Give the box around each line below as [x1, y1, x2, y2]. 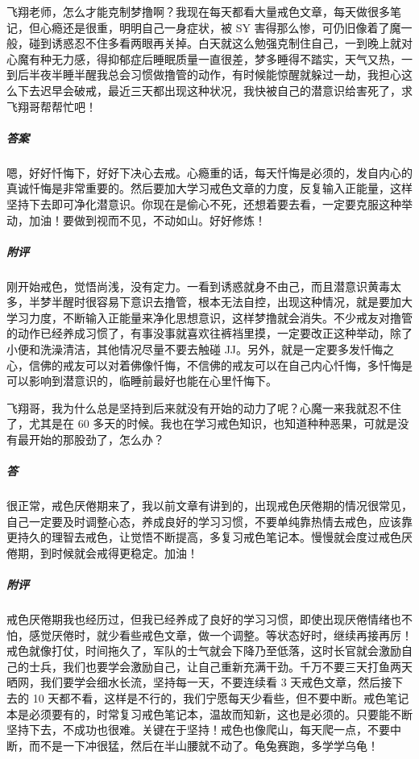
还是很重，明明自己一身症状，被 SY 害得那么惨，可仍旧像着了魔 [62, 19, 401, 35]
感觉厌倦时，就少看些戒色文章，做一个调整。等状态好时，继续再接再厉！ [28, 626, 413, 643]
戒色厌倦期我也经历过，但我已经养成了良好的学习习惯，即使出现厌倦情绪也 [6, 611, 401, 628]
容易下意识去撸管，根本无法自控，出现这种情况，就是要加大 [96, 293, 413, 310]
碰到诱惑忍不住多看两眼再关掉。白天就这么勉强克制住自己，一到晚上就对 [28, 35, 413, 52]
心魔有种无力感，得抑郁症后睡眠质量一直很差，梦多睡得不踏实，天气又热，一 [6, 50, 413, 67]
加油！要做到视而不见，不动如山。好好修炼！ [28, 211, 266, 228]
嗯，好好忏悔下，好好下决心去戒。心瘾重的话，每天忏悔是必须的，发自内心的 [6, 164, 413, 180]
